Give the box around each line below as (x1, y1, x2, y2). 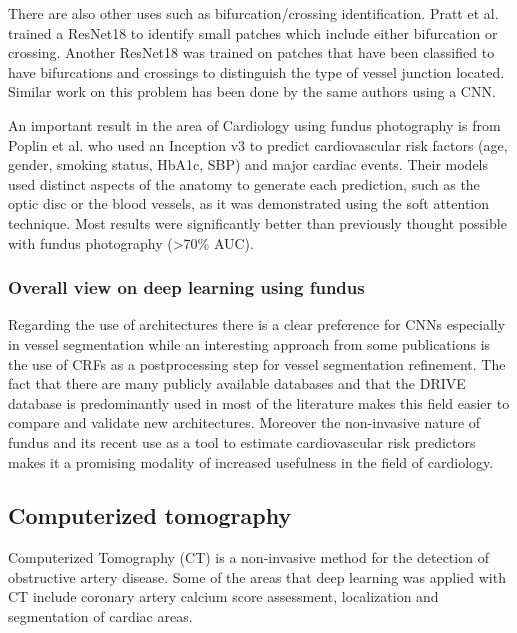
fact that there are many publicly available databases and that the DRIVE (8, 373, 466, 394)
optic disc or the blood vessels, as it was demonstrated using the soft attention (8, 193, 490, 214)
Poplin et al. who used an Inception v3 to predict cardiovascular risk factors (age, (8, 134, 508, 155)
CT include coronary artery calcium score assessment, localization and (8, 586, 439, 607)
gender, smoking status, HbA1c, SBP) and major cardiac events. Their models (8, 154, 489, 175)
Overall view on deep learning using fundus (8, 275, 365, 300)
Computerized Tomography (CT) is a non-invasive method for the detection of (8, 547, 489, 568)
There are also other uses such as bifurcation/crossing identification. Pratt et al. (8, 3, 499, 23)
